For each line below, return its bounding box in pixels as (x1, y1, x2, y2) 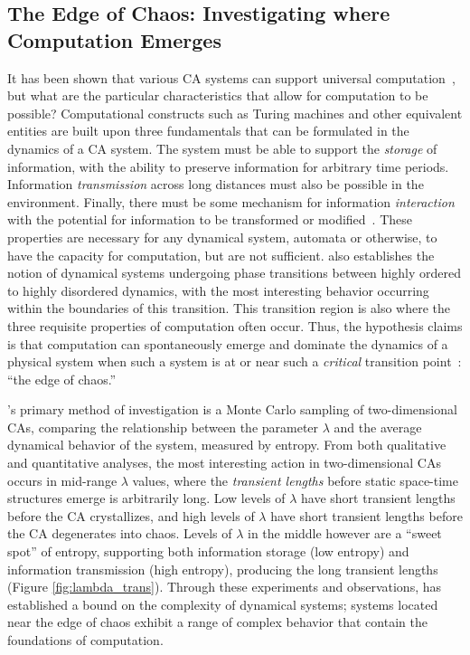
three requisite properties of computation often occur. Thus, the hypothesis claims (7, 316, 463, 335)
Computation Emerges (7, 25, 221, 53)
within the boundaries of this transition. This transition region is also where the (7, 299, 450, 318)
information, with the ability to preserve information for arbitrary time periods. (7, 157, 449, 176)
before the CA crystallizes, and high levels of (7, 506, 255, 525)
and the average (334, 417, 422, 436)
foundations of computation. (7, 631, 164, 649)
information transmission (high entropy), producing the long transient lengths (7, 559, 438, 578)
